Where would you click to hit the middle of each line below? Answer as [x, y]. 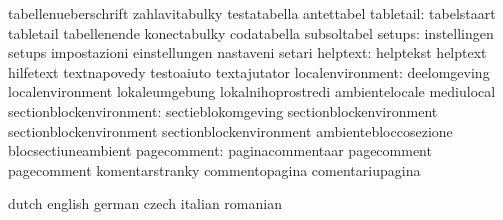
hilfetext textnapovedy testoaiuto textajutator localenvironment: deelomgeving [249, 71]
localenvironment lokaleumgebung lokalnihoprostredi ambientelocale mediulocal [252, 91]
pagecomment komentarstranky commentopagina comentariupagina [214, 169]
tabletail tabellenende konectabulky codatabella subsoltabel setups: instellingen [251, 32]
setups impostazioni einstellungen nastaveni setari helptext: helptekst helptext [247, 52]
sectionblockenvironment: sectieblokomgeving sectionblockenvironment [223, 110]
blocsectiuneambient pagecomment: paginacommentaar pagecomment [220, 150]
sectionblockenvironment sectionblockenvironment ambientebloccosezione [230, 130]
